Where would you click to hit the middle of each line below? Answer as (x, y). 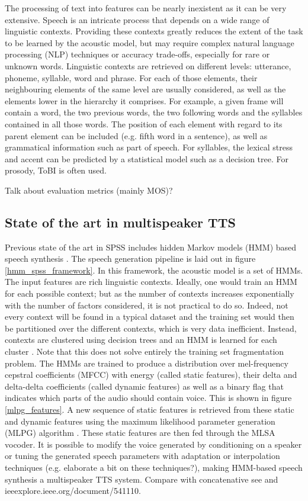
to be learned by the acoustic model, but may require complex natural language (150, 42)
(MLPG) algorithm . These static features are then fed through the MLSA (140, 433)
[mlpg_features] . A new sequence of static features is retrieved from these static (150, 410)
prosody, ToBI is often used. (56, 170)
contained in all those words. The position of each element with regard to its (144, 123)
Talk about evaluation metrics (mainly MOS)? (89, 190)
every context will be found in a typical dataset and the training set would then (150, 317)
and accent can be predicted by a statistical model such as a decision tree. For (147, 158)
